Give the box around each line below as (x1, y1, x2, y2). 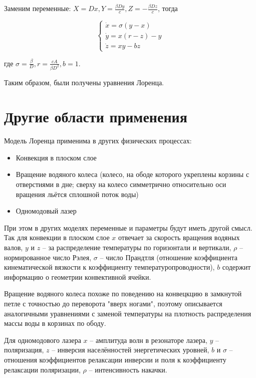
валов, (4, 242, 23, 252)
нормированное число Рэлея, (4, 252, 92, 262)
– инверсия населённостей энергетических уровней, (52, 344, 209, 355)
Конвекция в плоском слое (16, 152, 97, 162)
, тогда (157, 3, 178, 13)
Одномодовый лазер (16, 206, 77, 216)
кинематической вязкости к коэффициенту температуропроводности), (4, 262, 215, 272)
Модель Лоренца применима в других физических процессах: (4, 135, 192, 146)
